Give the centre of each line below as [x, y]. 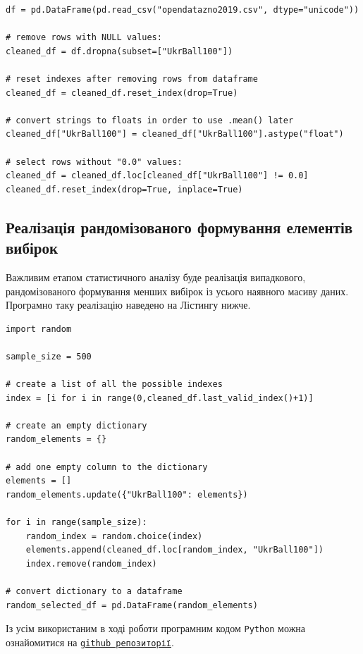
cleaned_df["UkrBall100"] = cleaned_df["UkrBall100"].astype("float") [175, 134]
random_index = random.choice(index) [114, 536]
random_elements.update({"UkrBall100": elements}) [127, 494]
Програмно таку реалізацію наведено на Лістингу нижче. [128, 305]
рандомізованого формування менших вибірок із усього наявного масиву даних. [177, 291]
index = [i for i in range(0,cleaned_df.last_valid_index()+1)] [160, 398]
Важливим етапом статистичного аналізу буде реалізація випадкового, [156, 277]
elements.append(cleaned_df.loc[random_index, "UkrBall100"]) [175, 550]
